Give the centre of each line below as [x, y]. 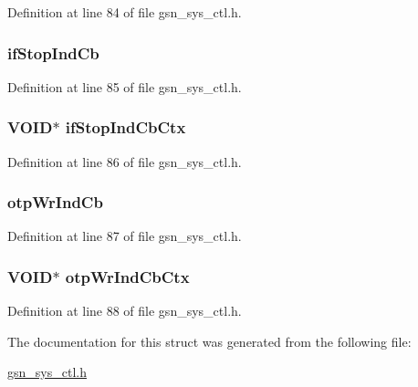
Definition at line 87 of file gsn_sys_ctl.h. [125, 236]
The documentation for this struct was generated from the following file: [209, 341]
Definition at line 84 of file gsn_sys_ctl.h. [125, 12]
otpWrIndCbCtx [127, 276]
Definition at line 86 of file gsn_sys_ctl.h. [125, 161]
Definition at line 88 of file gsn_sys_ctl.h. [125, 311]
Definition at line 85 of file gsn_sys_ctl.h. [125, 86]
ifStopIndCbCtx [125, 127]
